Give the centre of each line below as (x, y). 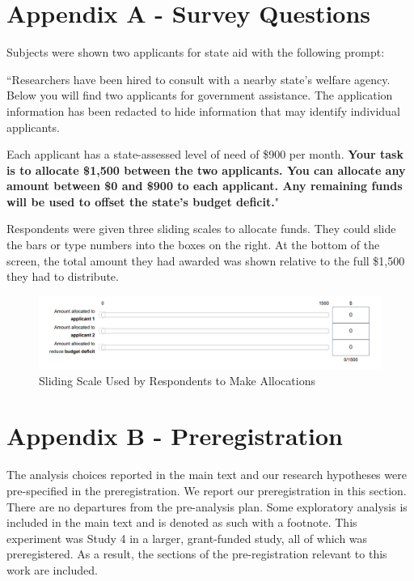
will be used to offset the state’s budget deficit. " (143, 201)
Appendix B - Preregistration (175, 436)
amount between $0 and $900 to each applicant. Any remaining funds (205, 186)
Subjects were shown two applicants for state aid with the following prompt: (196, 52)
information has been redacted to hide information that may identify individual (203, 110)
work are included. (52, 569)
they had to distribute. (63, 276)
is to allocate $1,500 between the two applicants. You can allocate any (206, 170)
